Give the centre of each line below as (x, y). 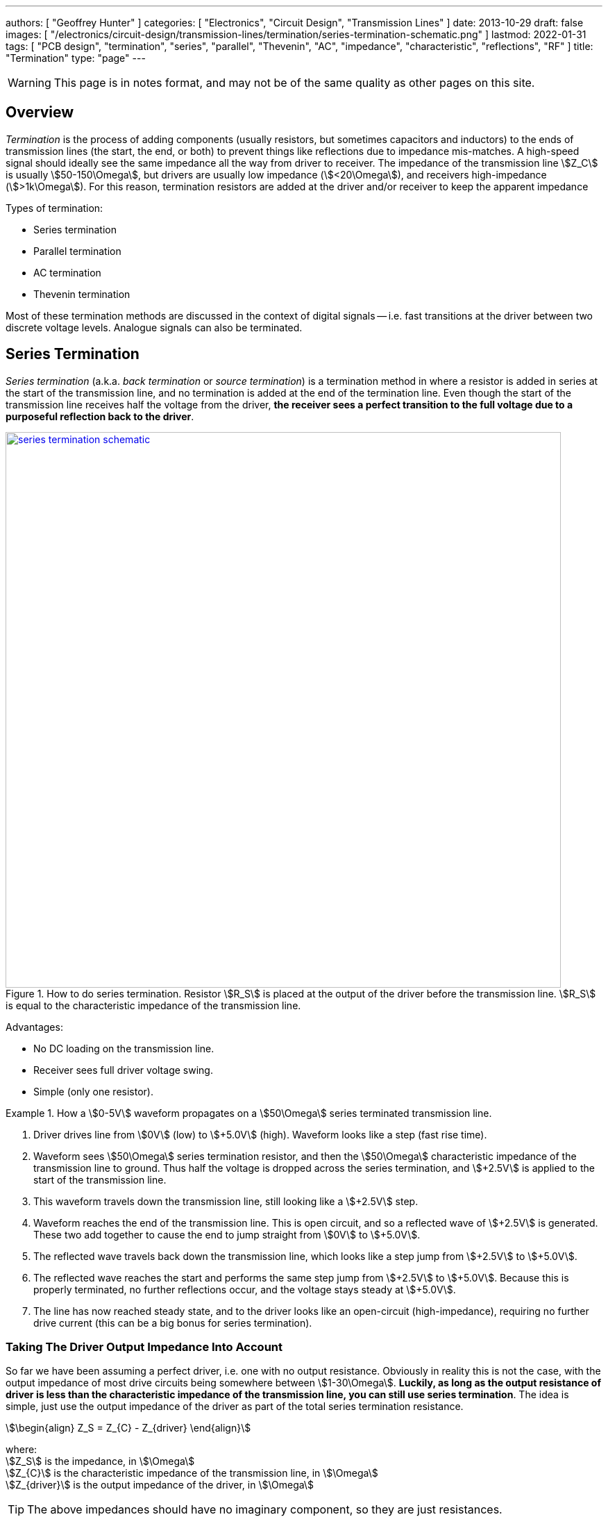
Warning (29, 83)
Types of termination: (54, 208)
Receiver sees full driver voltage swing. (123, 1070)
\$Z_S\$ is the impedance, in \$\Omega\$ (100, 1461)
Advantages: (34, 1027)
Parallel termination (77, 251)
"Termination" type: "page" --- (76, 58)
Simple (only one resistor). (93, 1091)
